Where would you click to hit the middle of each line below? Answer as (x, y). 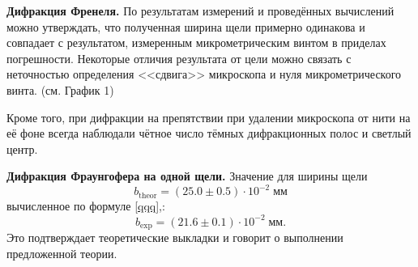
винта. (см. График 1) (60, 89)
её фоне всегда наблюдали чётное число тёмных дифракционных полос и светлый (209, 133)
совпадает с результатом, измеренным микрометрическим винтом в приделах (196, 42)
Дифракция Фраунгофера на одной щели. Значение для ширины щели (187, 176)
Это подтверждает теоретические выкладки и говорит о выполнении (175, 237)
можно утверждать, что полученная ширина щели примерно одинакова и (186, 26)
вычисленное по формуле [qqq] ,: (86, 206)
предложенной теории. (62, 253)
